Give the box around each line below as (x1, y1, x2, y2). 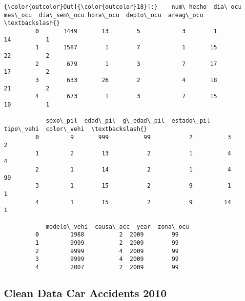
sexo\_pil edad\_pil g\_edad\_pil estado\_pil (45, 117, 210, 125)
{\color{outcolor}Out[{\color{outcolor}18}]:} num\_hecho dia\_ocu (4, 3, 242, 10)
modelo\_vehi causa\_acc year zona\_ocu (45, 223, 189, 230)
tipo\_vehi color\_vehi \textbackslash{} (4, 125, 147, 132)
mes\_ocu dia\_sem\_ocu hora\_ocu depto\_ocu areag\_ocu (4, 11, 204, 19)
